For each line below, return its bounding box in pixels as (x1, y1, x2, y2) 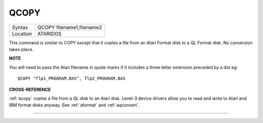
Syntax (12, 24, 28, 31)
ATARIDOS (37, 30, 62, 37)
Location (12, 30, 32, 37)
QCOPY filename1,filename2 (37, 24, 102, 31)
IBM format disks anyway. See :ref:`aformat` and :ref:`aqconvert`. (9, 102, 140, 108)
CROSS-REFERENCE (9, 87, 51, 92)
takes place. (9, 46, 34, 52)
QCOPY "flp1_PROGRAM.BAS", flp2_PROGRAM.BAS (18, 76, 126, 81)
